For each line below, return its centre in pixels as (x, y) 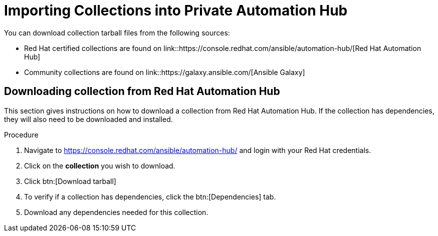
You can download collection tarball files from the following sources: (117, 32)
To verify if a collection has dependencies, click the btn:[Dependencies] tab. (150, 196)
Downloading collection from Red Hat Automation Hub (142, 91)
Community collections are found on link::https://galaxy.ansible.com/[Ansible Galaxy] (165, 72)
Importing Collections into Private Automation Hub (176, 10)
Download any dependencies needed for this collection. (116, 212)
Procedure (21, 134)
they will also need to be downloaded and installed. (88, 119)
